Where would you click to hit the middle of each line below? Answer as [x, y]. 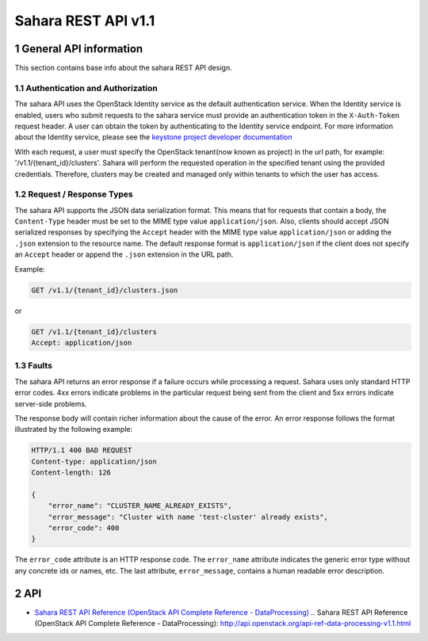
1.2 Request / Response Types [74, 194]
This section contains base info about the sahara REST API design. [124, 68]
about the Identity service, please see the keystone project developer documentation [153, 137]
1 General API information [79, 49]
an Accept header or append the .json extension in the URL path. [124, 254]
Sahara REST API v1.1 [85, 21]
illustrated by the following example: [74, 429]
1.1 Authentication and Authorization [86, 88]
